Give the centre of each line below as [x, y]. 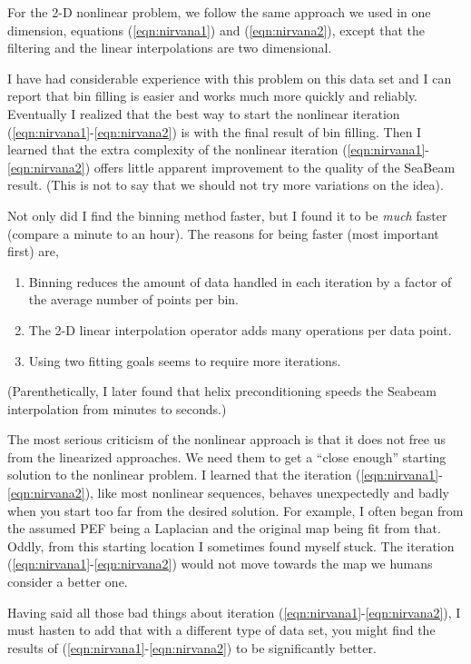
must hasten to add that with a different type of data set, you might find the [221, 630]
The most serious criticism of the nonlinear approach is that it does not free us [226, 439]
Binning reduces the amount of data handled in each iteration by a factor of [240, 281]
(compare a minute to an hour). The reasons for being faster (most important [223, 233]
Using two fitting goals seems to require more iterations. [185, 360]
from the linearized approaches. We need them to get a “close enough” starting [227, 456]
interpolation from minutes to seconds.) [117, 408]
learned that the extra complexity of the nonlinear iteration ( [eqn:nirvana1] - [218, 149]
